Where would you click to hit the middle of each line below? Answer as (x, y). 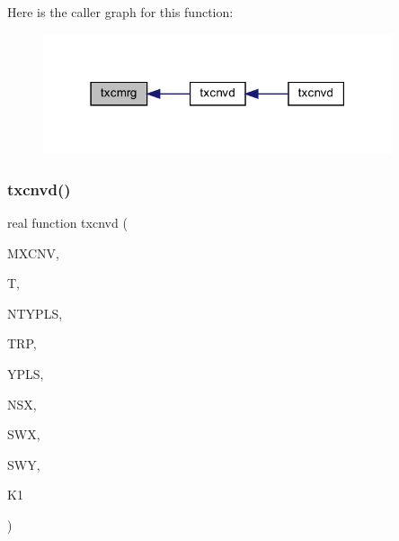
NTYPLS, (35, 313)
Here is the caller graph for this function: (120, 12)
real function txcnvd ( (67, 222)
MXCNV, (33, 252)
